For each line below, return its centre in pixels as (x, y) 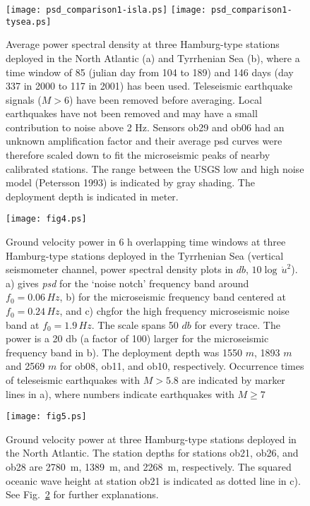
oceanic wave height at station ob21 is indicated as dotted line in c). (153, 480)
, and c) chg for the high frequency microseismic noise (174, 311)
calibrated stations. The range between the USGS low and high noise (155, 168)
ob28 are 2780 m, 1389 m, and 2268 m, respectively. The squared (149, 467)
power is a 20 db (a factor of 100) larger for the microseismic (137, 338)
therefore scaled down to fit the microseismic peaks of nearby (138, 155)
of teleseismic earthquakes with (73, 380)
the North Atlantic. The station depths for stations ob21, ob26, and (152, 453)
